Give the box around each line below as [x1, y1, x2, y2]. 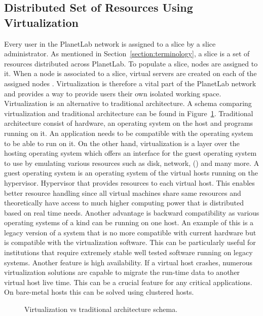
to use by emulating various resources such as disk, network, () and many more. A [4, 157, 259, 168]
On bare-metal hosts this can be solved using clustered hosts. [4, 287, 194, 297]
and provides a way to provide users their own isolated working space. [4, 88, 221, 98]
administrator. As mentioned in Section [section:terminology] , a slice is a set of [4, 48, 250, 59]
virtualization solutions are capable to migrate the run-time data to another [4, 267, 240, 277]
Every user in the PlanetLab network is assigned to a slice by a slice [4, 38, 216, 49]
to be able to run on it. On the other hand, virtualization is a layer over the [4, 137, 240, 148]
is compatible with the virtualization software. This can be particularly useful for [4, 237, 256, 248]
